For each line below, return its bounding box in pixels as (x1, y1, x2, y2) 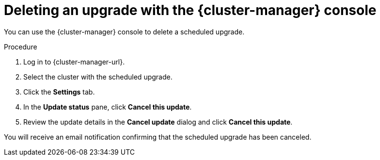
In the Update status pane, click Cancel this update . (23, 102, 192, 111)
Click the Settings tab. (23, 87, 95, 96)
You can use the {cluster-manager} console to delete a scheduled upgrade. (4, 27, 245, 36)
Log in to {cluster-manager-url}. (23, 57, 125, 66)
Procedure (4, 42, 37, 51)
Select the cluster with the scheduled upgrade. (23, 72, 173, 81)
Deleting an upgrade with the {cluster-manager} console (4, 2, 377, 18)
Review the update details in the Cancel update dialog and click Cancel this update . (23, 117, 293, 126)
